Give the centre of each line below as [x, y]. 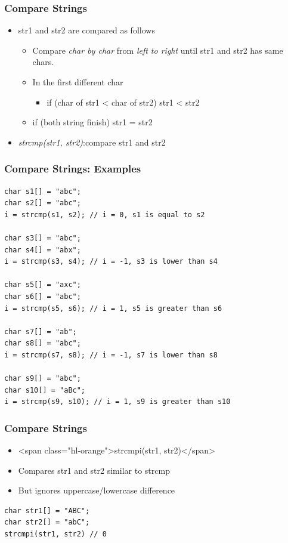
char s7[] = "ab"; [41, 331]
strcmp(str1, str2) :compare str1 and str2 [92, 142]
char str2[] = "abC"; [47, 522]
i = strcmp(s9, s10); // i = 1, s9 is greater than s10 [117, 402]
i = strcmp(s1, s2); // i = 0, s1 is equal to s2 [105, 215]
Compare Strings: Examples [73, 169]
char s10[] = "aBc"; [45, 390]
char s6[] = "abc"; [43, 296]
